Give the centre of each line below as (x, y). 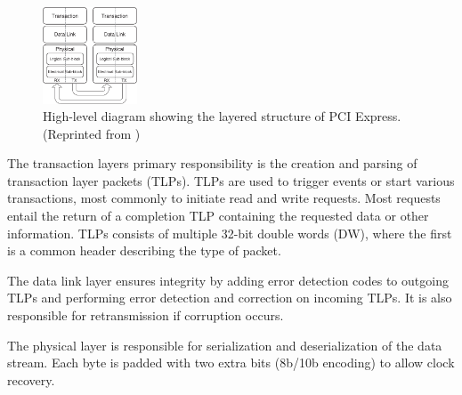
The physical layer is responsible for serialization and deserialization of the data (225, 345)
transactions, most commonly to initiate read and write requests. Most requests (224, 198)
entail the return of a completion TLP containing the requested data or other (218, 216)
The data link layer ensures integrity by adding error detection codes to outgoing (228, 280)
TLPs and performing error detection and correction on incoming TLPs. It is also (230, 298)
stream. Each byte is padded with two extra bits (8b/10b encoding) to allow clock (231, 363)
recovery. (31, 379)
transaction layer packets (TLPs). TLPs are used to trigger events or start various (231, 180)
